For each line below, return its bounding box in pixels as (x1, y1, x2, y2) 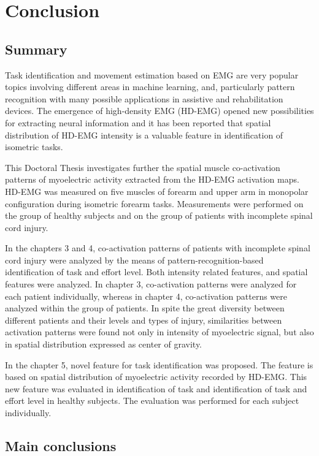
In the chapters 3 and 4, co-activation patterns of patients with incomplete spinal (5, 241, 310, 254)
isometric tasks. (5, 140, 63, 153)
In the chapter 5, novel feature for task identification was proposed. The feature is (5, 358, 313, 371)
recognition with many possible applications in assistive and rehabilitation (5, 92, 283, 105)
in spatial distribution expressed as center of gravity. (5, 338, 202, 351)
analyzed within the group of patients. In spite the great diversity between (5, 302, 285, 314)
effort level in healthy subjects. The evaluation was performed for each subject (5, 394, 299, 407)
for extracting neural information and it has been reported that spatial (5, 116, 271, 129)
